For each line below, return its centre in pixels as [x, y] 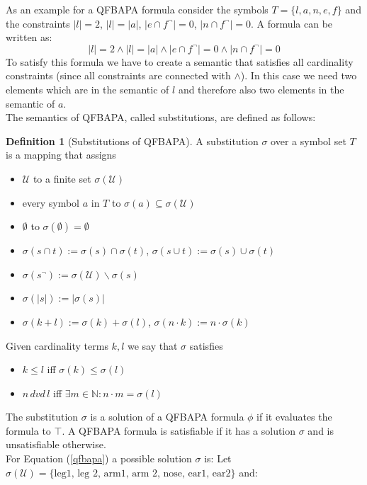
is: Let [218, 458]
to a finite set [62, 178]
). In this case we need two [299, 75]
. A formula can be [292, 23]
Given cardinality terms [57, 345]
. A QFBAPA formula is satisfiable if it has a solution [179, 430]
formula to [28, 430]
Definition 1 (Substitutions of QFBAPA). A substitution [132, 141]
